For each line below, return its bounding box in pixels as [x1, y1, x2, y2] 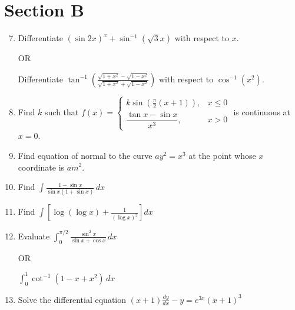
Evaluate [18, 229, 50, 242]
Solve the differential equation [18, 293, 127, 305]
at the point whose [188, 149, 256, 161]
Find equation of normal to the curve [18, 149, 153, 161]
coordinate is [18, 161, 65, 173]
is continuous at [233, 106, 291, 118]
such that [45, 106, 79, 118]
